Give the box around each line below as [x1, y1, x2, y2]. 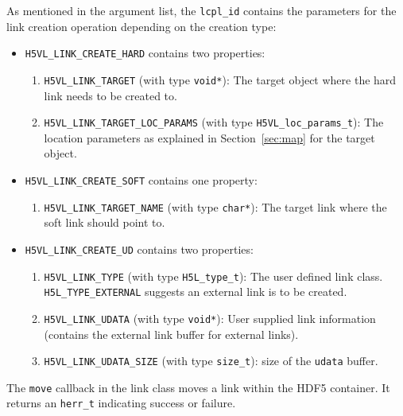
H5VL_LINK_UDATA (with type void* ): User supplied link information [44, 309, 376, 326]
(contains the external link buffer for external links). [44, 325, 299, 342]
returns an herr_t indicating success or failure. [6, 395, 236, 411]
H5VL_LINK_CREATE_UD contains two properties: [25, 240, 254, 257]
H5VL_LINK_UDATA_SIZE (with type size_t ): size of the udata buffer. [44, 352, 378, 369]
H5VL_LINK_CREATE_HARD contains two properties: [25, 45, 265, 61]
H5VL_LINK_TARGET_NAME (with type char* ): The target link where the [44, 198, 387, 215]
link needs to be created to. [44, 87, 177, 103]
